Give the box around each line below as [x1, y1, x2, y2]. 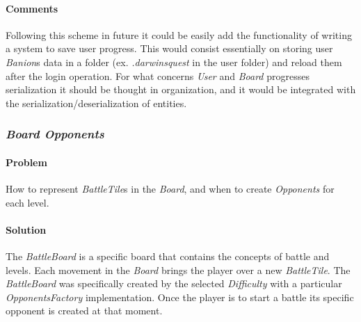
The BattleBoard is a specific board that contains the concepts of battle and [6, 248, 330, 263]
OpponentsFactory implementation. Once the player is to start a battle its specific [6, 289, 354, 304]
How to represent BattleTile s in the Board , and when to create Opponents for [6, 182, 335, 195]
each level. [6, 195, 49, 209]
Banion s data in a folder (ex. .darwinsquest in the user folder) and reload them [6, 54, 342, 69]
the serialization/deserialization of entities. [6, 95, 187, 110]
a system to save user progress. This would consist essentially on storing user [6, 41, 333, 56]
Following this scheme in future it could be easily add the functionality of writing [6, 27, 352, 42]
